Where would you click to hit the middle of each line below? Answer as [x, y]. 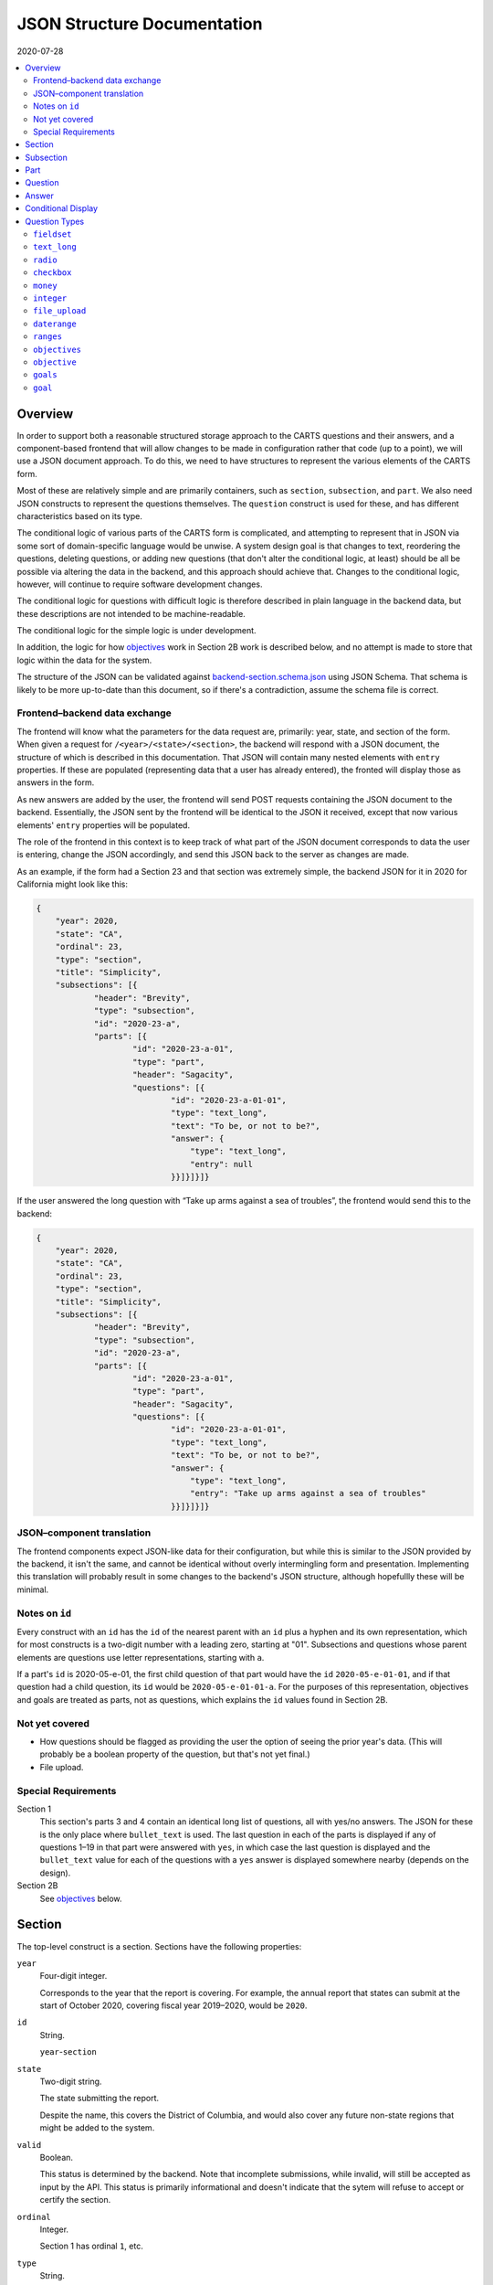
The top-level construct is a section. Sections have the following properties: [159, 1946]
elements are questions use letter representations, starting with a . [141, 1657]
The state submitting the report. [100, 2099]
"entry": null [221, 1164]
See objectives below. [81, 1898]
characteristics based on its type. [80, 515]
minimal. [33, 1589]
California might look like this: [72, 884]
